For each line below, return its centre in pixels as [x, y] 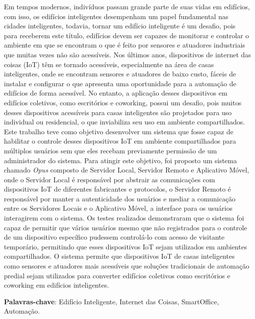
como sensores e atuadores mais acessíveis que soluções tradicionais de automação [127, 266]
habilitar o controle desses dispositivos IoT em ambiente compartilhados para [120, 141]
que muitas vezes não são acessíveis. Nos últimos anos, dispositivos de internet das [127, 54]
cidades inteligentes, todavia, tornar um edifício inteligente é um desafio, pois [120, 26]
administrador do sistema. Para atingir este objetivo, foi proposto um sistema [120, 160]
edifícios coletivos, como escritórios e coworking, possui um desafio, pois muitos [123, 102]
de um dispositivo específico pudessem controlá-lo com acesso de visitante [114, 237]
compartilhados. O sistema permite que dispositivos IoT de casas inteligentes [119, 256]
